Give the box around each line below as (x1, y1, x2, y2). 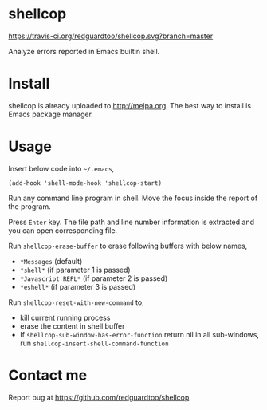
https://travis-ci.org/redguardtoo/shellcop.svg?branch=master (8, 31, 214, 41)
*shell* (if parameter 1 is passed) (19, 265, 131, 274)
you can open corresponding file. (8, 225, 118, 235)
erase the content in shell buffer (19, 321, 125, 331)
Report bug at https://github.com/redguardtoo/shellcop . (8, 392, 191, 402)
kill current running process (19, 313, 111, 322)
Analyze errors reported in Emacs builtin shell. (8, 46, 160, 56)
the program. (8, 201, 51, 211)
